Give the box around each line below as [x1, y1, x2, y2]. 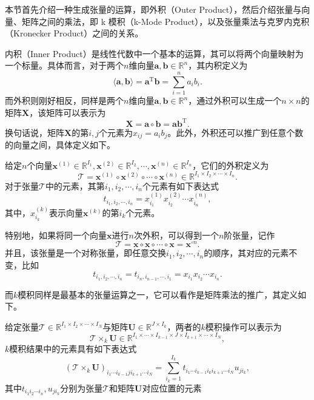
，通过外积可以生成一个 [188, 94, 282, 107]
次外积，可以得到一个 [133, 228, 219, 241]
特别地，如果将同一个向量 [5, 228, 107, 241]
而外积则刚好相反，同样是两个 [5, 94, 124, 107]
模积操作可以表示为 [205, 320, 282, 333]
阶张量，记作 [224, 228, 275, 241]
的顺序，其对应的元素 [204, 246, 289, 259]
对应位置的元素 [142, 381, 202, 394]
